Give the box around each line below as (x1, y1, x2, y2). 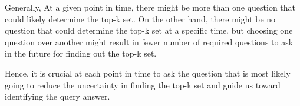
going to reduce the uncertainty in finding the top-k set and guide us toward (5, 78, 281, 91)
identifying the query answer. (5, 90, 110, 102)
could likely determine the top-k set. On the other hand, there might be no (5, 12, 276, 25)
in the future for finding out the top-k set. (5, 47, 157, 59)
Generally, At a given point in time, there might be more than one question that (5, 1, 296, 13)
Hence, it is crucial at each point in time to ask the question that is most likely (5, 67, 291, 79)
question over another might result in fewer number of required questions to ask (5, 35, 294, 48)
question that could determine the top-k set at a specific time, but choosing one (5, 24, 293, 37)
